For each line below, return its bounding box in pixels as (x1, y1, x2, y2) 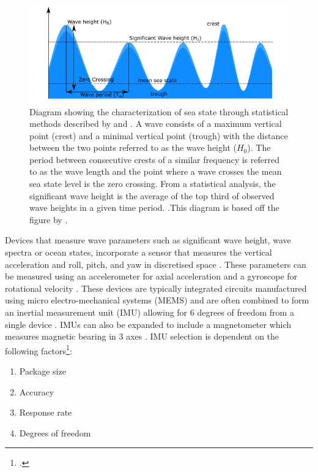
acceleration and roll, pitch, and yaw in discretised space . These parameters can (5, 257, 306, 270)
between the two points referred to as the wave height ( (29, 141, 237, 154)
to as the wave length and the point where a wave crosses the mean (29, 165, 282, 178)
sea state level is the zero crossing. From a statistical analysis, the (29, 177, 276, 190)
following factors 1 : (5, 342, 72, 357)
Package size (19, 365, 66, 378)
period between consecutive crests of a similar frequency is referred (29, 153, 279, 166)
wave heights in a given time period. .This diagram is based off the (29, 201, 279, 214)
